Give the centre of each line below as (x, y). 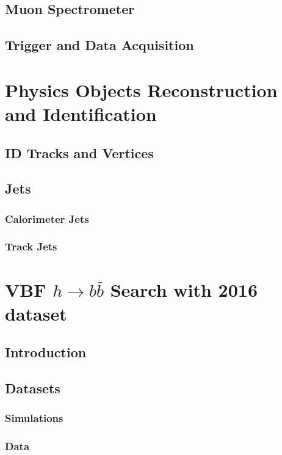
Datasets (33, 388)
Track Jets (31, 246)
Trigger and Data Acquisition (99, 45)
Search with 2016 (184, 289)
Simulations (34, 418)
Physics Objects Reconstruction (141, 89)
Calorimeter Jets (47, 218)
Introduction (46, 352)
